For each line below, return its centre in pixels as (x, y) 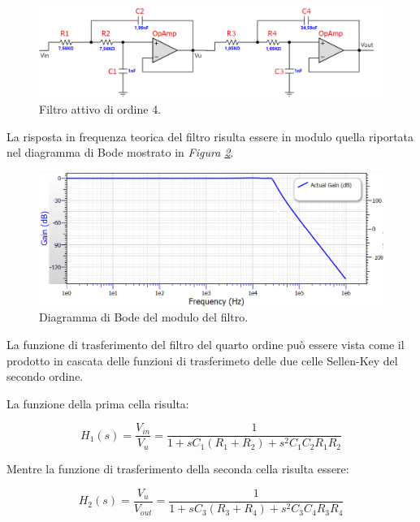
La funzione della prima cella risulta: (98, 403)
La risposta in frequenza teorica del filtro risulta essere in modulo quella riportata (210, 136)
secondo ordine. (45, 376)
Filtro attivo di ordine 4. (100, 109)
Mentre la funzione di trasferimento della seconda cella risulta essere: (178, 469)
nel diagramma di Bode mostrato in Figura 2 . (120, 152)
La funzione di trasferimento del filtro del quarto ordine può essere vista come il (206, 344)
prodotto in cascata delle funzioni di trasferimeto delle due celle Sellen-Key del (202, 360)
